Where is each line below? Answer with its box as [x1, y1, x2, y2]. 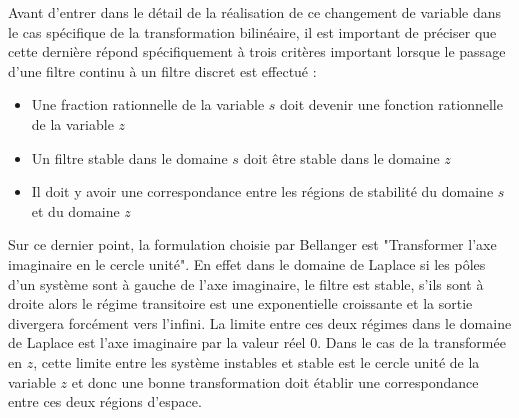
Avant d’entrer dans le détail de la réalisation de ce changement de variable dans [8, 2, 502, 22]
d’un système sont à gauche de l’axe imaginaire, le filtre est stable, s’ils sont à [8, 273, 484, 294]
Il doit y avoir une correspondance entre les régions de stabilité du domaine [31, 181, 494, 202]
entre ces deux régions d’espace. [8, 391, 202, 412]
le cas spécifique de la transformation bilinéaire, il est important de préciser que [8, 21, 497, 42]
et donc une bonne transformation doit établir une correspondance [71, 371, 479, 392]
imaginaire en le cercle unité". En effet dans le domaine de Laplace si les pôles [8, 253, 486, 274]
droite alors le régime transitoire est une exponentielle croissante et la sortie [8, 293, 473, 314]
